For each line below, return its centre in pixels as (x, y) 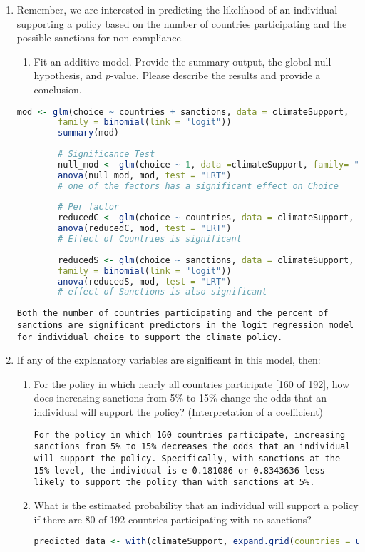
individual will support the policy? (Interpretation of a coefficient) (179, 412)
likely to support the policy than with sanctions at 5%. (174, 482)
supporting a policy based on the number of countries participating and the (182, 23)
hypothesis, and (68, 75)
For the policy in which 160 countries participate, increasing (190, 435)
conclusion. (58, 89)
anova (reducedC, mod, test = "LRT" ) (145, 229)
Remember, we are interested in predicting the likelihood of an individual (177, 9)
